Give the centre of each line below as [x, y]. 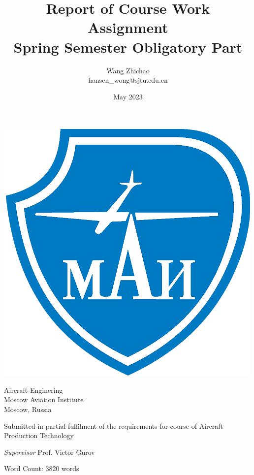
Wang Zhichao [128, 70]
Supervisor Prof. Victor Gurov [49, 452]
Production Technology [39, 435]
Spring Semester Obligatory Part [128, 47]
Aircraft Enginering [33, 390]
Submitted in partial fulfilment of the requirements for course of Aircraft [113, 426]
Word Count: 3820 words [42, 468]
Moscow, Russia [28, 409]
